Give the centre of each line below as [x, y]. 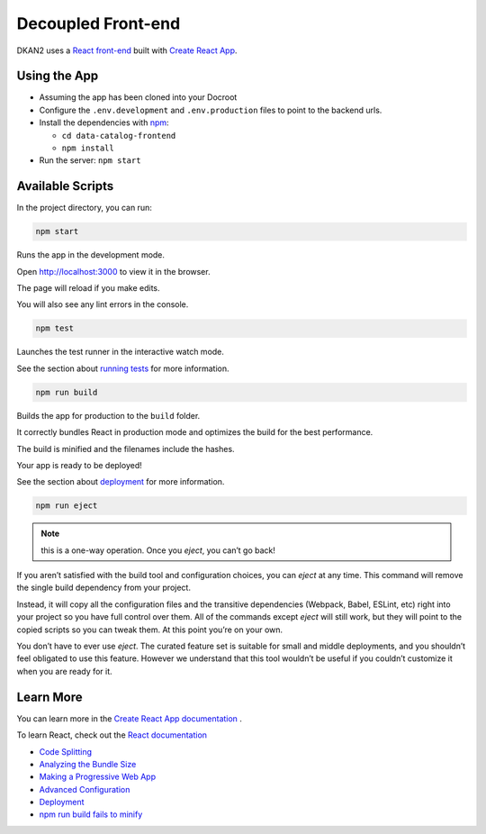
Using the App [58, 76]
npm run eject [67, 506]
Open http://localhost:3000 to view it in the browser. [113, 271]
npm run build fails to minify [91, 814]
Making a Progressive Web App [98, 777]
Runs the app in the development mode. [91, 255]
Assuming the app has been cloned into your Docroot [138, 97]
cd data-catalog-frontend [119, 136]
